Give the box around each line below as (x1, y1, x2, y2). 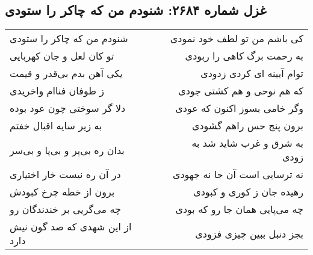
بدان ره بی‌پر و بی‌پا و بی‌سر (10, 143, 125, 157)
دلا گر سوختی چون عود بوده (10, 101, 126, 115)
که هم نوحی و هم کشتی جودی (178, 84, 303, 98)
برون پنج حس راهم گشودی (191, 118, 303, 133)
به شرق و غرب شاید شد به (191, 136, 303, 150)
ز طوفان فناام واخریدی (10, 84, 104, 98)
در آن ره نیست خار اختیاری (10, 167, 121, 182)
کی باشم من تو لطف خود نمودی (170, 31, 303, 46)
